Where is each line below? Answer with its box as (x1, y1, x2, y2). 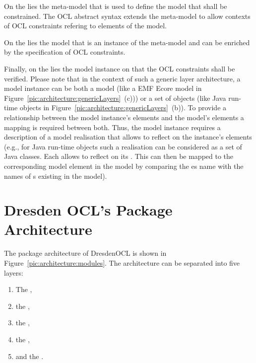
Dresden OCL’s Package (4, 200, 173, 220)
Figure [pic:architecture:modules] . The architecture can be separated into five (4, 258, 240, 268)
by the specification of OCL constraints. (4, 47, 126, 57)
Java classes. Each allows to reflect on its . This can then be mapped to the (4, 151, 234, 161)
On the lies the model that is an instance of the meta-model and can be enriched (4, 37, 250, 47)
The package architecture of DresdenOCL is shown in (4, 248, 167, 258)
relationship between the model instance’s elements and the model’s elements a (4, 112, 244, 122)
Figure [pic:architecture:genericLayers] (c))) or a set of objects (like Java (4, 92, 226, 103)
